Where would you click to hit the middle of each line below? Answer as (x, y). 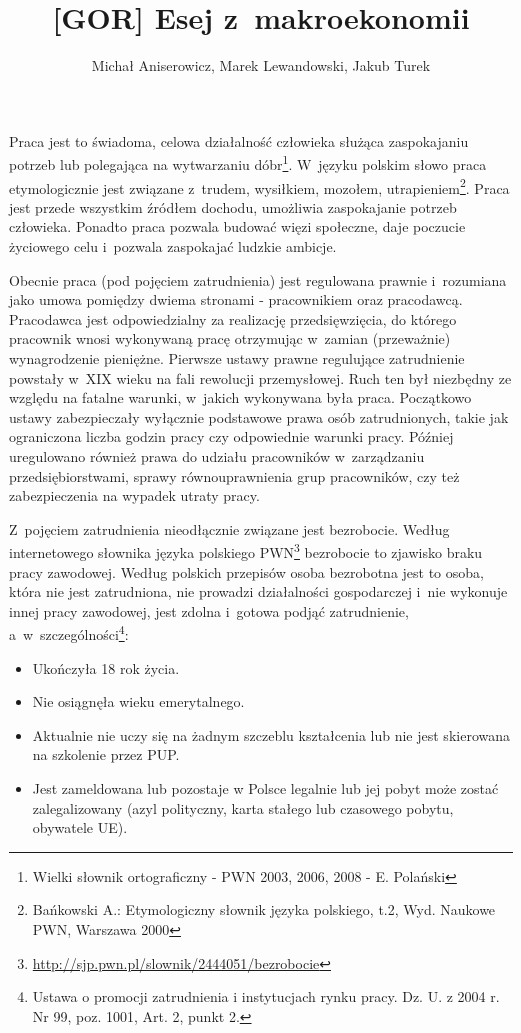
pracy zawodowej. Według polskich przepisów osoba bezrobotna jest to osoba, (246, 571)
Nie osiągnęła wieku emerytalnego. (138, 701)
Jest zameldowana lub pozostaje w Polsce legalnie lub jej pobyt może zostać (265, 787)
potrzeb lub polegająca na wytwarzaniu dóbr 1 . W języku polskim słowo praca (248, 162)
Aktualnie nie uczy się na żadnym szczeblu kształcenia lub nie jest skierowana (271, 734)
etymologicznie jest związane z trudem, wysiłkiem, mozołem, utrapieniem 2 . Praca (259, 186)
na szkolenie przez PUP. (106, 754)
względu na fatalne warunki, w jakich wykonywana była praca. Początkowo (240, 397)
